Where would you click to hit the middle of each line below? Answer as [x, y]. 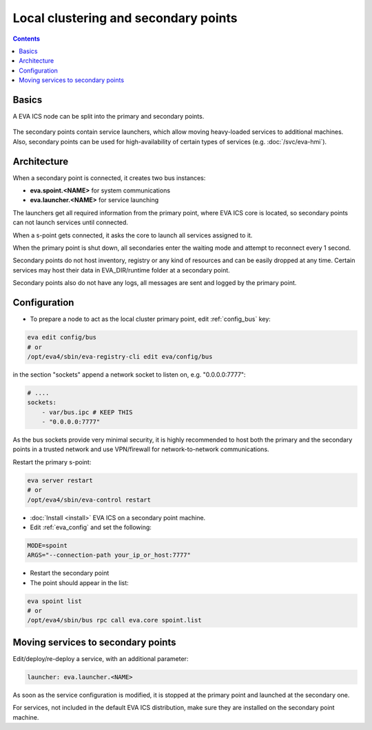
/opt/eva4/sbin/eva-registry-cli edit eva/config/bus [120, 356]
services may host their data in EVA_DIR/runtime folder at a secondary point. [121, 270]
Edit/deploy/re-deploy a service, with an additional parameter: [101, 658]
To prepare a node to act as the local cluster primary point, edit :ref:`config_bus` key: [151, 319]
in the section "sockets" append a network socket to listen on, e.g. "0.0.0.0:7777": [129, 374]
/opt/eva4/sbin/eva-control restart [89, 500]
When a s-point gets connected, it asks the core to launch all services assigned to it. [133, 235]
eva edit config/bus [62, 337]
